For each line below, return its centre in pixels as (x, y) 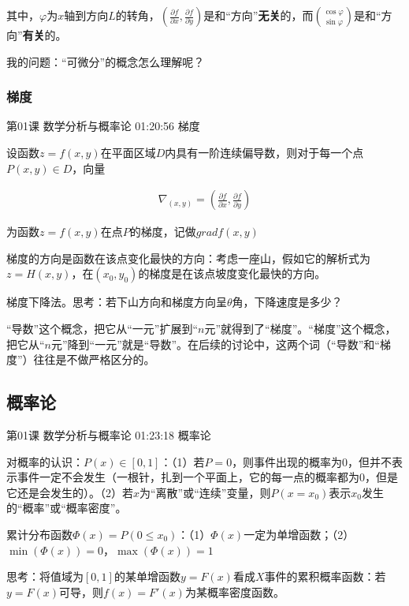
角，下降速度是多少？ (287, 302)
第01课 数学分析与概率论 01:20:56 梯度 (103, 126)
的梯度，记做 (163, 232)
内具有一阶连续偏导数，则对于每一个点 (264, 152)
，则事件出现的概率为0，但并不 (312, 461)
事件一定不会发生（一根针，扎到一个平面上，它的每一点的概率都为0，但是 (207, 477)
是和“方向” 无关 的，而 (258, 15)
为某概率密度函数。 (234, 591)
